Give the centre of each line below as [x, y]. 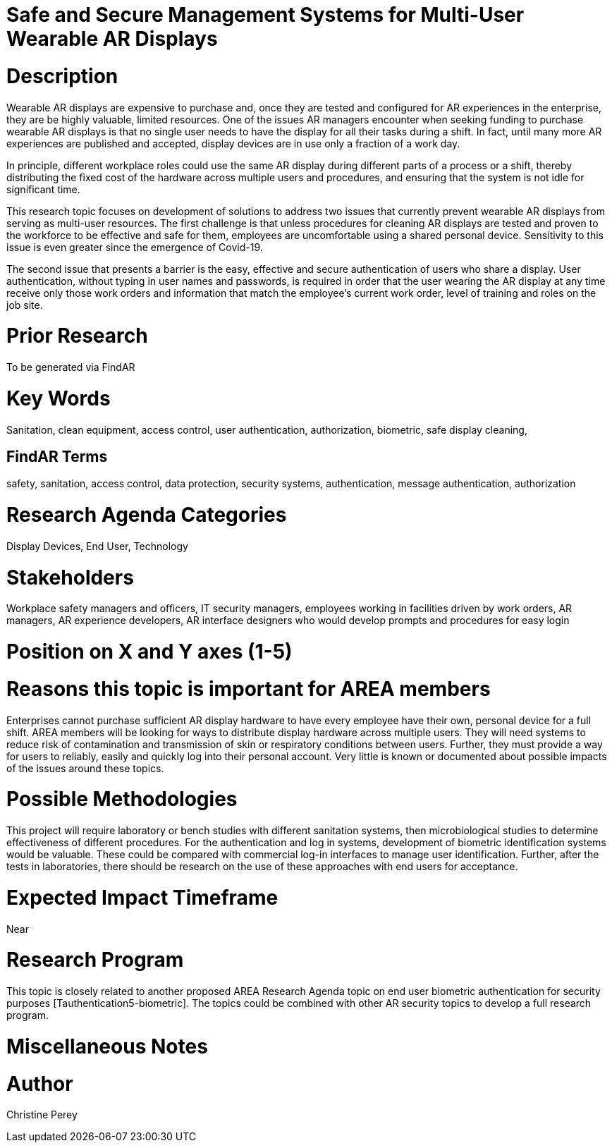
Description [62, 76]
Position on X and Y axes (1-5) [149, 652]
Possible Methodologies [122, 799]
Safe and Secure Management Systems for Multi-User [265, 15]
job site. [25, 305]
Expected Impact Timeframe [142, 897]
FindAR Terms [57, 456]
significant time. [43, 189]
